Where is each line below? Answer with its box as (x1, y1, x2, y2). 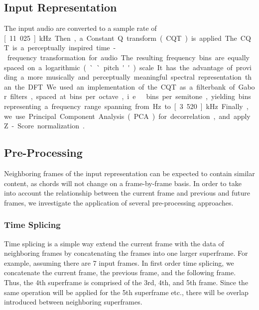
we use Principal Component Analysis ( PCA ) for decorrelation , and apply (4, 110, 251, 121)
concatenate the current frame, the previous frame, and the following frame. (4, 267, 236, 278)
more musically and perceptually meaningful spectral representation (27, 72, 242, 82)
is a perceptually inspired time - (12, 42, 116, 53)
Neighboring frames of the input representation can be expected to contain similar (4, 168, 255, 178)
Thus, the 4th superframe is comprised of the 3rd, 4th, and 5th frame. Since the (4, 277, 249, 287)
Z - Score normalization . (4, 120, 85, 131)
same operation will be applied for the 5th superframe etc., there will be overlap (4, 287, 249, 297)
